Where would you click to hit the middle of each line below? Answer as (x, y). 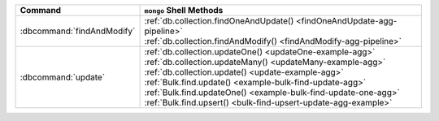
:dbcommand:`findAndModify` (78, 31)
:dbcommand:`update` (63, 77)
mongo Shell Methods (184, 10)
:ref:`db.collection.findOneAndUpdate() (219, 21)
